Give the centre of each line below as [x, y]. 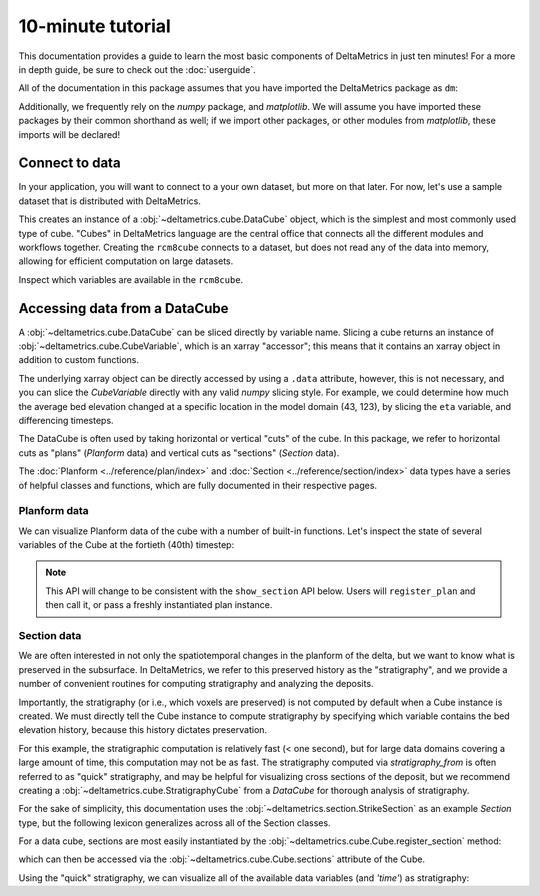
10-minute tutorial [95, 26]
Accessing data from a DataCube [123, 308]
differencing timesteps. [66, 420]
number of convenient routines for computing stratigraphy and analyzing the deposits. [196, 684]
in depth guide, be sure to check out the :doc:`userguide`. [137, 69]
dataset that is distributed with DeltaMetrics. [110, 201]
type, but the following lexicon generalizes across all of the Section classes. [174, 822]
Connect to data [69, 163]
